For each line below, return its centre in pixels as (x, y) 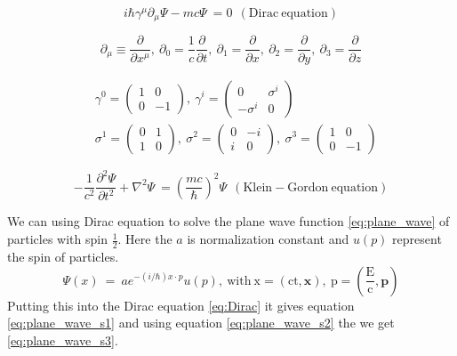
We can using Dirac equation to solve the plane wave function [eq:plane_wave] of (228, 221)
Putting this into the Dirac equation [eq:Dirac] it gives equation (181, 305)
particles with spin (57, 239)
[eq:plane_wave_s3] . (63, 340)
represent (417, 239)
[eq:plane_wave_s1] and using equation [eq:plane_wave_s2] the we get (201, 323)
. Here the (145, 239)
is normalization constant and (268, 239)
